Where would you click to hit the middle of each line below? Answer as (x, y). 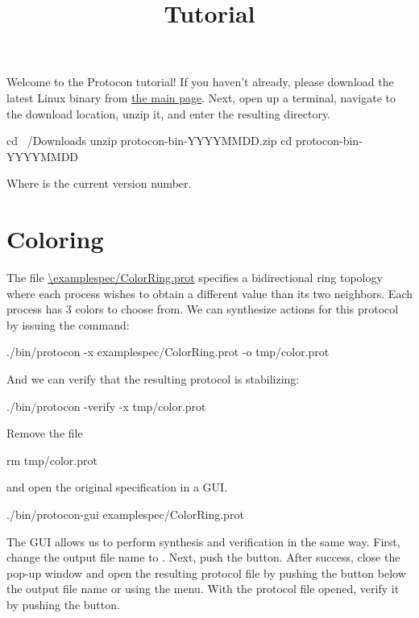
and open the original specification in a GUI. (117, 487)
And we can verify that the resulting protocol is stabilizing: (153, 379)
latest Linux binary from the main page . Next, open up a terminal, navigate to (201, 97)
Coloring (55, 239)
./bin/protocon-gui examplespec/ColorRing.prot (125, 514)
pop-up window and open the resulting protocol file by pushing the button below (206, 572)
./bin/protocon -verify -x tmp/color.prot (106, 406)
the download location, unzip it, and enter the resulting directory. (169, 113)
